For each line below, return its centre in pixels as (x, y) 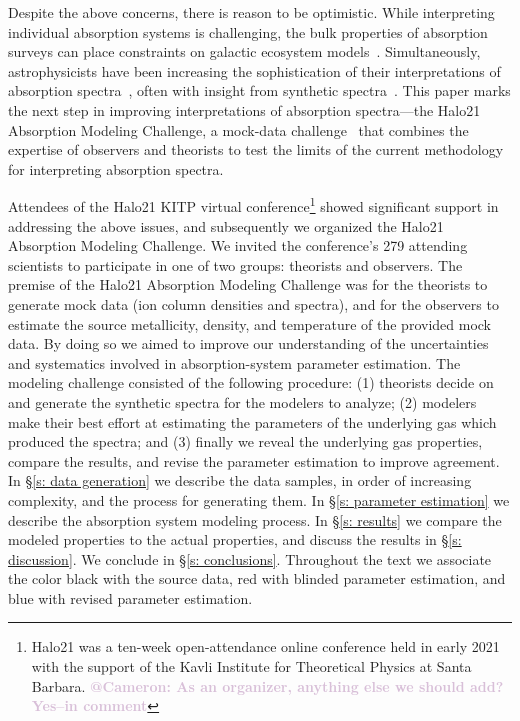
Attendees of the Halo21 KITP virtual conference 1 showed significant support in (253, 204)
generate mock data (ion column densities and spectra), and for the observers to (253, 303)
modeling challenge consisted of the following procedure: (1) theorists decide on (251, 382)
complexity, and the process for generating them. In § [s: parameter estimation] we (259, 499)
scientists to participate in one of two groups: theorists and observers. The (235, 264)
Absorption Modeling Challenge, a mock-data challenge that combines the (238, 129)
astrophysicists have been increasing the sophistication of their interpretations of (254, 70)
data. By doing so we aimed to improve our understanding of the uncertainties (248, 343)
